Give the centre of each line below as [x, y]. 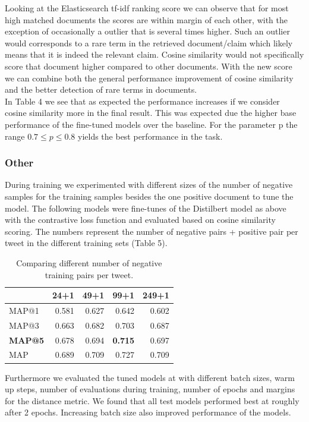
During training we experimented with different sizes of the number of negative [149, 185]
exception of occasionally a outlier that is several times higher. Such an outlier [147, 31]
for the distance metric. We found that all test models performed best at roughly [152, 400]
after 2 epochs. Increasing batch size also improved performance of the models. [148, 412]
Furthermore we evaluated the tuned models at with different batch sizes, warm [150, 377]
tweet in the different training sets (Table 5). [86, 243]
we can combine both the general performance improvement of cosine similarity [149, 78]
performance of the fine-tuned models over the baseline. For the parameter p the [151, 124]
